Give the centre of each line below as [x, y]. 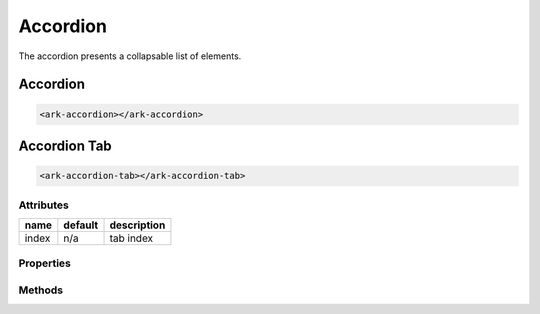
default [81, 225]
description [137, 225]
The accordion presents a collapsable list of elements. [130, 56]
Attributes [43, 205]
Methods [41, 290]
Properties [45, 263]
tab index [131, 238]
